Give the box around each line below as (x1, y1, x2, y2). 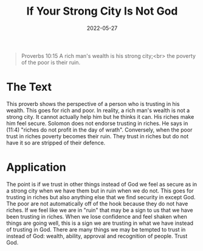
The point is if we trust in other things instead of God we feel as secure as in (6, 180, 198, 188)
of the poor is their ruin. (21, 58, 81, 66)
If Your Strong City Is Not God (26, 4, 178, 18)
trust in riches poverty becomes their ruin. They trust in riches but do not (6, 132, 189, 140)
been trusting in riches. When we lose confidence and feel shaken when (6, 213, 187, 220)
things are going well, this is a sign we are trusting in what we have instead (6, 219, 193, 227)
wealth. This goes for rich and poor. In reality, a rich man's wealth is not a (6, 107, 190, 114)
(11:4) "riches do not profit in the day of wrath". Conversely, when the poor (6, 126, 193, 133)
